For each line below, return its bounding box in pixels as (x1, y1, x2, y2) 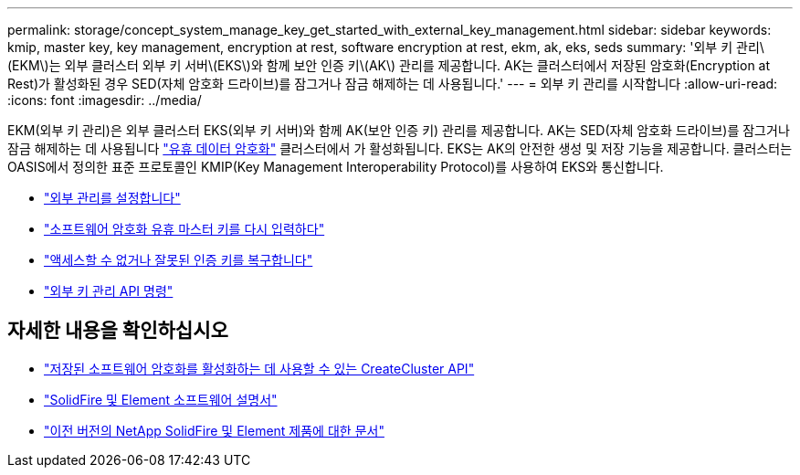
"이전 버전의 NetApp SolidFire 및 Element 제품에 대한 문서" (44, 422, 384, 438)
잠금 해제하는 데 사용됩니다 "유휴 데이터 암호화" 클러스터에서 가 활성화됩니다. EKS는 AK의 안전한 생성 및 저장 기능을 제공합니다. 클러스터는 (7, 141, 793, 156)
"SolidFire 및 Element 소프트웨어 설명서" (44, 391, 278, 407)
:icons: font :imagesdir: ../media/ (7, 92, 202, 108)
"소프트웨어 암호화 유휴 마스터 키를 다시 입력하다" (44, 221, 325, 237)
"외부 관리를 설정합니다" (44, 190, 181, 206)
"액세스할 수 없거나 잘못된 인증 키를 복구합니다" (44, 252, 313, 268)
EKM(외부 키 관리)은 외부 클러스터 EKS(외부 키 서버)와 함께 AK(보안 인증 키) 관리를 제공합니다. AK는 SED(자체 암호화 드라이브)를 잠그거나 (7, 122, 790, 138)
